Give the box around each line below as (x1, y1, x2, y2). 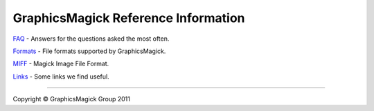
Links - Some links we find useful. (12, 72, 110, 81)
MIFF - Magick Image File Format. (12, 59, 109, 68)
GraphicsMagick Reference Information (12, 10, 245, 26)
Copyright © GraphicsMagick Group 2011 (12, 95, 131, 103)
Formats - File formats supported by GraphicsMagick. (12, 47, 166, 55)
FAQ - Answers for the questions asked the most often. (12, 34, 170, 43)
